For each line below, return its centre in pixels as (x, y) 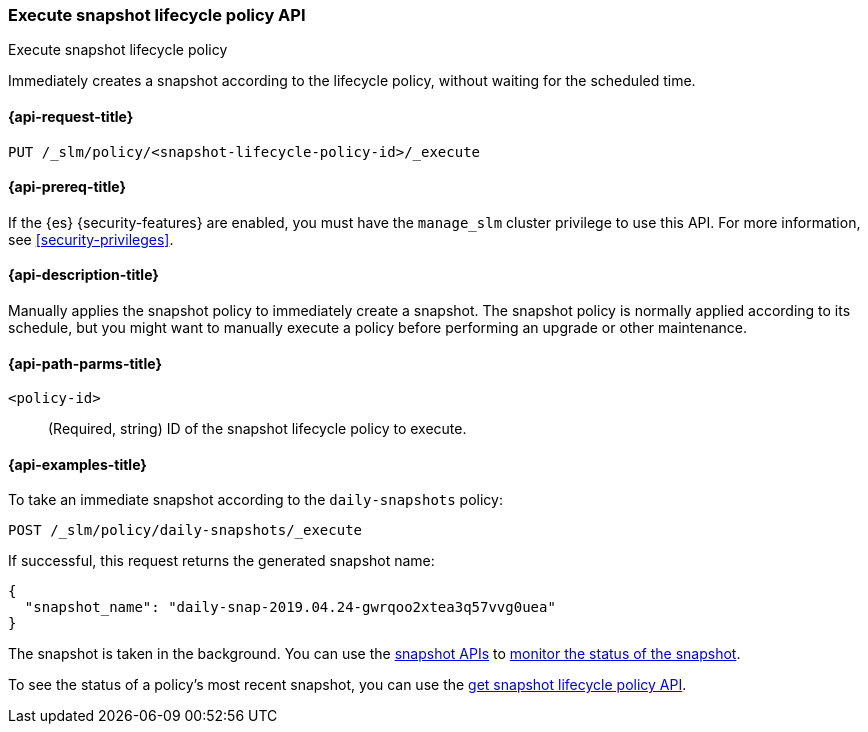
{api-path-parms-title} (85, 363)
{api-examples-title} (77, 464)
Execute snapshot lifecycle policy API (157, 15)
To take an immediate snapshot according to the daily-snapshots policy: (255, 500)
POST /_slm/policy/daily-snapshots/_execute (185, 530)
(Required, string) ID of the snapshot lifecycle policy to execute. (257, 429)
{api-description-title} (83, 275)
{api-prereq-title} (67, 187)
